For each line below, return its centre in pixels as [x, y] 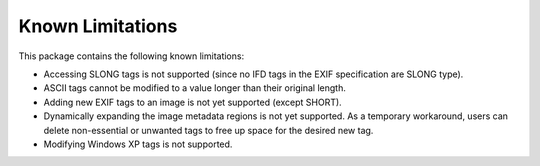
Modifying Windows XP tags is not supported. [138, 144]
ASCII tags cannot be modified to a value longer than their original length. [195, 88]
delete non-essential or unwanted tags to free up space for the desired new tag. [208, 130]
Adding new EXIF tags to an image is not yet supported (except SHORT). [192, 102]
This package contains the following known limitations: [131, 56]
